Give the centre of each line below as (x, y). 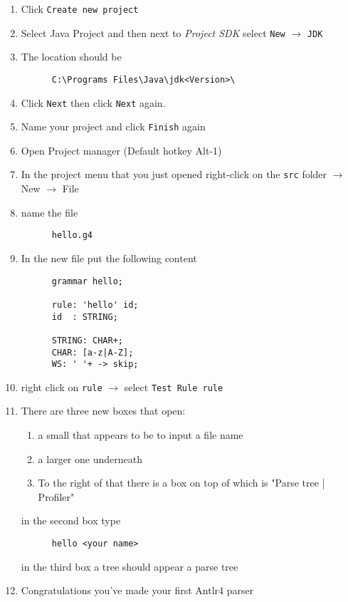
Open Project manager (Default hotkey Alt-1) (121, 150)
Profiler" (56, 496)
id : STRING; (85, 317)
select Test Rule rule (174, 386)
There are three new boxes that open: (103, 411)
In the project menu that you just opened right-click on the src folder (174, 174)
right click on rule (62, 386)
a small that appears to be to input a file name (141, 435)
